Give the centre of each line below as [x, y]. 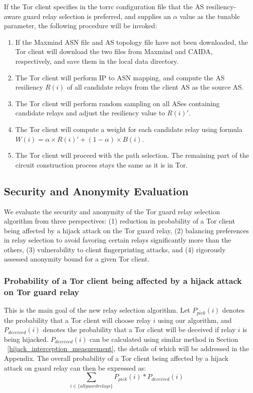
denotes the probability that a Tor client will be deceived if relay [139, 329]
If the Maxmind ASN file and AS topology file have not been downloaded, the [132, 42]
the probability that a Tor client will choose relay [77, 320]
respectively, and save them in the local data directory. [97, 61]
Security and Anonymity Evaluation [96, 191]
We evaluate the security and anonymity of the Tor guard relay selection [112, 211]
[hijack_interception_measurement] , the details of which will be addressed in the [128, 348]
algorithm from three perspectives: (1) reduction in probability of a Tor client [119, 221]
